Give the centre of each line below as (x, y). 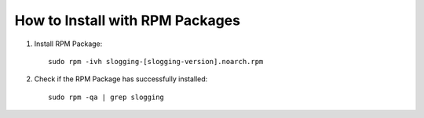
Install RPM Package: (68, 44)
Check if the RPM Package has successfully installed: (121, 79)
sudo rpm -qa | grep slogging (106, 97)
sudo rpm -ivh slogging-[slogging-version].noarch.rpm (156, 61)
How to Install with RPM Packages (128, 20)
